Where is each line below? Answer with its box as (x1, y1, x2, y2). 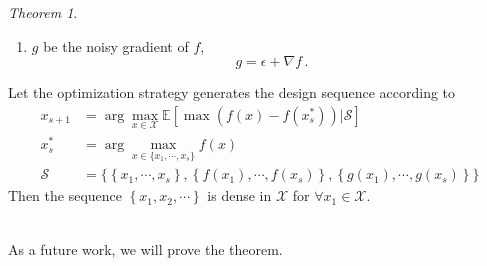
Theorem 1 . (8, 2, 78, 22)
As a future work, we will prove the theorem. (8, 238, 283, 259)
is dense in (207, 185, 272, 206)
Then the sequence (8, 185, 123, 206)
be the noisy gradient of (43, 35, 189, 56)
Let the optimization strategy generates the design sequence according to (8, 82, 456, 103)
